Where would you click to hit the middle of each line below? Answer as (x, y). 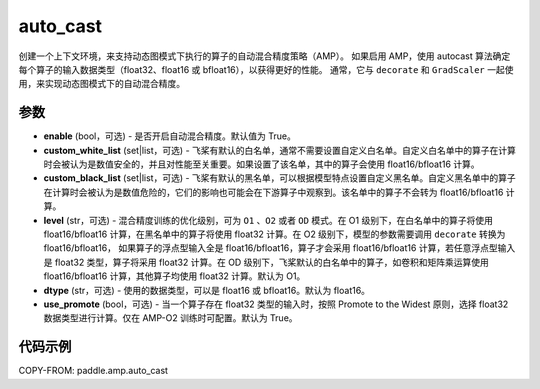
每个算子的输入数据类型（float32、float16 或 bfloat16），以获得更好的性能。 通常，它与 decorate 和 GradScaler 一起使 (266, 69)
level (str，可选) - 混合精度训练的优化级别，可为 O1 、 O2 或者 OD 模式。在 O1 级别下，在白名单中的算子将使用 (268, 220)
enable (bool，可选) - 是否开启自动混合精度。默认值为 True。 (170, 136)
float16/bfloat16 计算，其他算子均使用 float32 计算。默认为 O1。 (174, 276)
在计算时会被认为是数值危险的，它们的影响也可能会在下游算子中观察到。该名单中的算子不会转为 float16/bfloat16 (273, 192)
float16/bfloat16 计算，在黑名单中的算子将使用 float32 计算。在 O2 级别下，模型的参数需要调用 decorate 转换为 (274, 234)
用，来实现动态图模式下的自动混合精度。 (101, 84)
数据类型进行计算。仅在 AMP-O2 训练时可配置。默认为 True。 (171, 318)
